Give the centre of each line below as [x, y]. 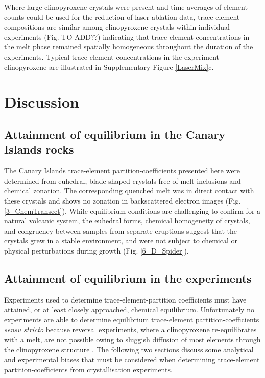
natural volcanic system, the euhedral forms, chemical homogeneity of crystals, [127, 221]
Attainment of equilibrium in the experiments [128, 278]
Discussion [42, 102]
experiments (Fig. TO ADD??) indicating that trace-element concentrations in [127, 36]
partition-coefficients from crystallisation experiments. [88, 369]
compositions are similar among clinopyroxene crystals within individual [117, 27]
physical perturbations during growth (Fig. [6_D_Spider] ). [97, 250]
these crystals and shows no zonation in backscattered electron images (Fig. [123, 200]
